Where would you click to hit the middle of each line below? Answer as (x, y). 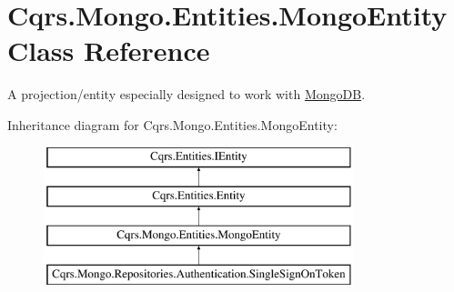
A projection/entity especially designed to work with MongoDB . (187, 94)
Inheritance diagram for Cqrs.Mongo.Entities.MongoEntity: (172, 124)
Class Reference (109, 50)
